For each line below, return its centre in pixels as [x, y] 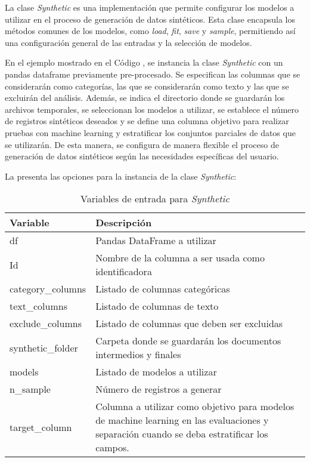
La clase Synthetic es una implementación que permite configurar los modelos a [150, 7]
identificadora [124, 272]
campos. [112, 448]
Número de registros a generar [159, 389]
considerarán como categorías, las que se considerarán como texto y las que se [147, 86]
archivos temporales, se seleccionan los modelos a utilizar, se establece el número [152, 109]
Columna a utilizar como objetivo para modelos [195, 406]
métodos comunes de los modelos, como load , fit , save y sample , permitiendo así [150, 31]
